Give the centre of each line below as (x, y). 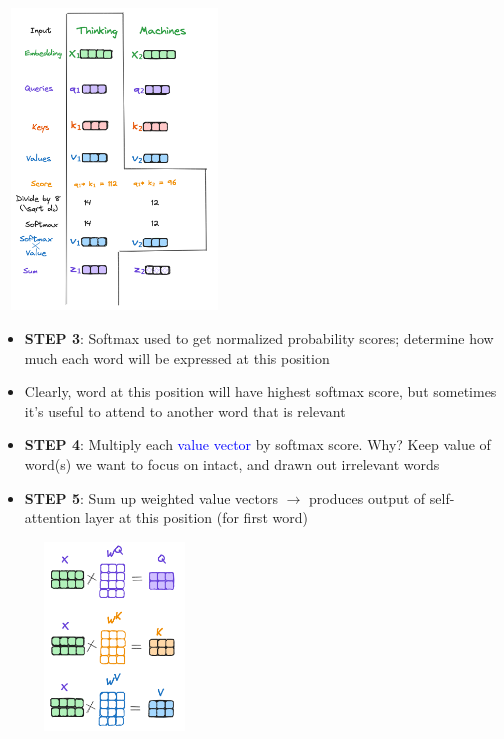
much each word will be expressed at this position (177, 357)
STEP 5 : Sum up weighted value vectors (151, 497)
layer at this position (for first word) (196, 517)
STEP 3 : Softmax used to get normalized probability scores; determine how (259, 337)
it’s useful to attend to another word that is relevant (185, 410)
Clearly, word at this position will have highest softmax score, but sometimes (260, 391)
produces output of (367, 497)
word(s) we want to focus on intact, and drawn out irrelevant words (232, 463)
